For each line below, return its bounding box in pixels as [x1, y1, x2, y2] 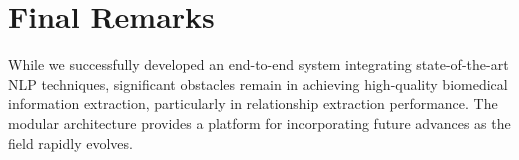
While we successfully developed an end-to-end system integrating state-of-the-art [8, 54, 509, 75]
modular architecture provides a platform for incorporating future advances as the [8, 112, 511, 133]
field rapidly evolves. [8, 132, 133, 153]
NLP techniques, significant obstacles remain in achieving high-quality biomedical [8, 73, 508, 94]
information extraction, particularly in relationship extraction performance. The [8, 93, 498, 114]
